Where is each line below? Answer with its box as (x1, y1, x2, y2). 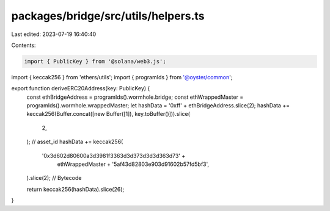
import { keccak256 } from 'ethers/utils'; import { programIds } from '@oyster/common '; (11, 73, 233, 80)
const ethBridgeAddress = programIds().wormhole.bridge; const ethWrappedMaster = (26, 93, 244, 101)
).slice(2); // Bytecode (26, 174, 82, 182)
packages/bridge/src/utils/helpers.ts (11, 9, 205, 23)
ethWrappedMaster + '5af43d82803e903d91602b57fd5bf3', (57, 160, 210, 168)
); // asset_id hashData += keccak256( (26, 138, 123, 146)
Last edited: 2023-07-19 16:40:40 (11, 30, 97, 38)
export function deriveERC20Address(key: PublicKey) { (11, 85, 150, 92)
